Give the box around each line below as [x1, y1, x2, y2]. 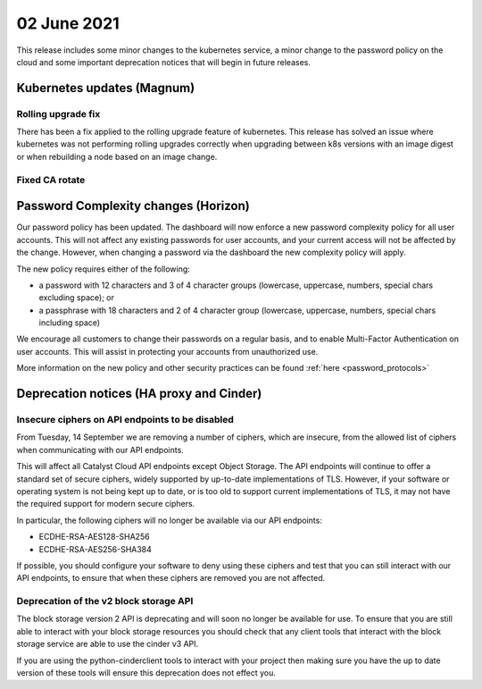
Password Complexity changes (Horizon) [16, 198, 250, 214]
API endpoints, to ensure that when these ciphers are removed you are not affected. [16, 573, 326, 584]
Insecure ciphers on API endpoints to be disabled [16, 414, 234, 426]
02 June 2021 [16, 13, 120, 33]
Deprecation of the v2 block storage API [16, 595, 194, 608]
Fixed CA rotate [16, 173, 86, 186]
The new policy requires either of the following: [16, 264, 191, 274]
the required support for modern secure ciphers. [16, 499, 195, 509]
